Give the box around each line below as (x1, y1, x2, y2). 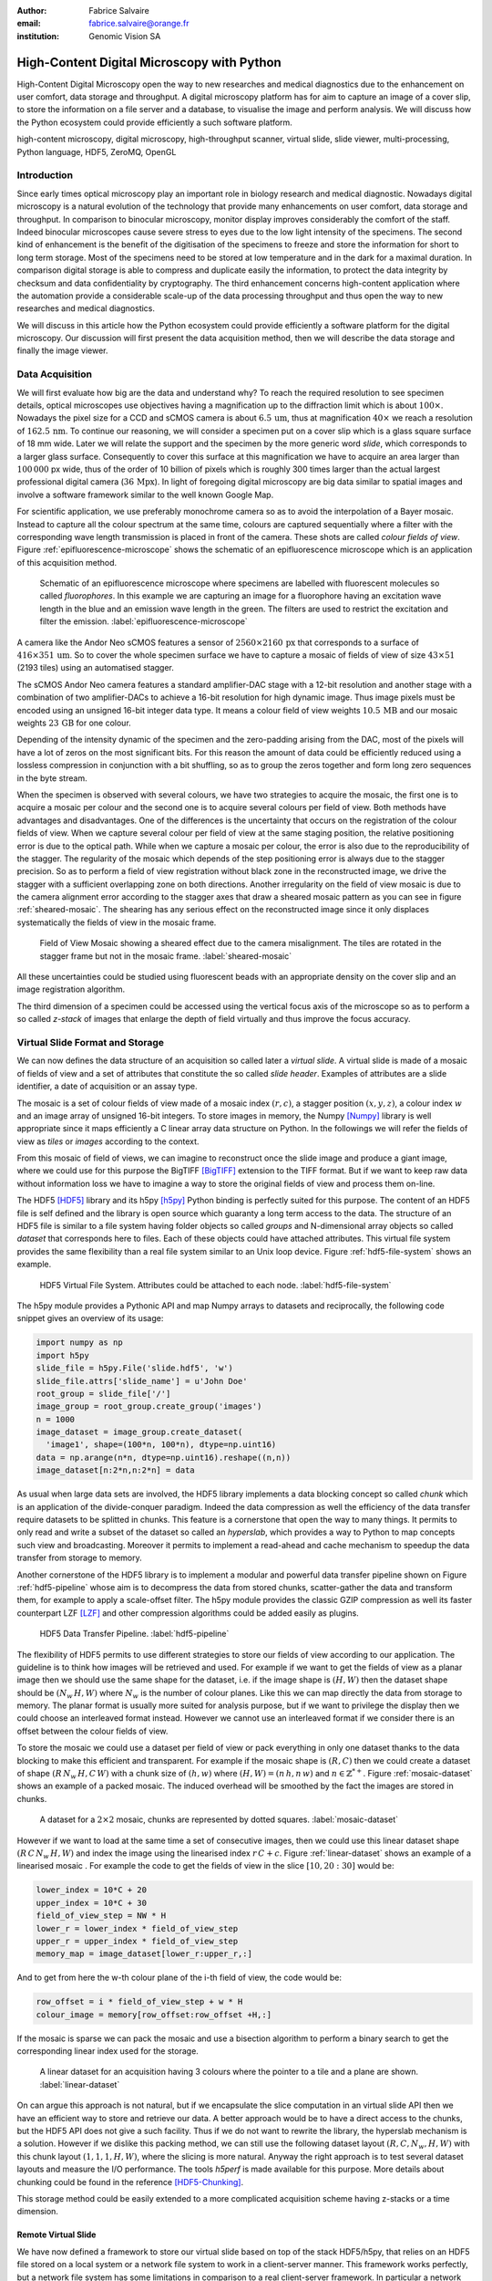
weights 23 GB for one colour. (16, 717, 131, 728)
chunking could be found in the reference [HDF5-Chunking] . (16, 2176, 244, 2187)
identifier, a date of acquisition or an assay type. (16, 1081, 198, 1092)
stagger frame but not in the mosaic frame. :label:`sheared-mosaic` (39, 950, 292, 962)
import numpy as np (36, 1338, 123, 1348)
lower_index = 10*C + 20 (36, 1885, 148, 1895)
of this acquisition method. (16, 557, 118, 568)
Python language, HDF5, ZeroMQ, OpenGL (16, 146, 177, 157)
